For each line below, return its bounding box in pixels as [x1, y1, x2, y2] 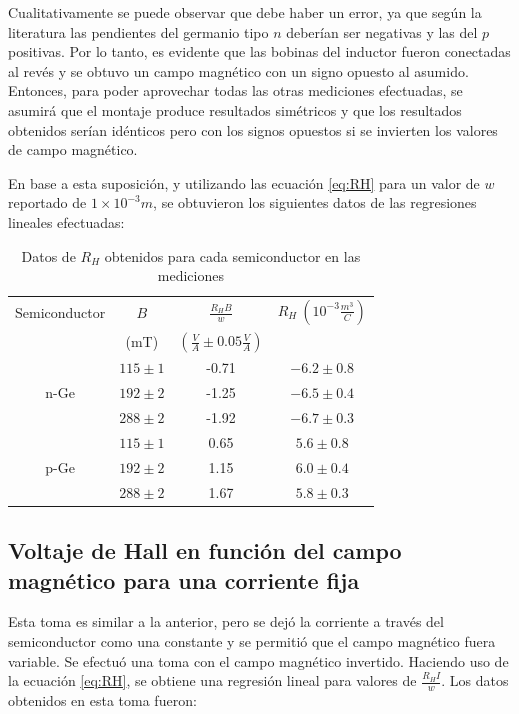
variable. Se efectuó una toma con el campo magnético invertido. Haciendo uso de [8, 650, 509, 671]
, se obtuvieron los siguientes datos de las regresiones [153, 192, 477, 213]
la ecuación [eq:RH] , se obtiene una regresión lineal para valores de [8, 670, 417, 691]
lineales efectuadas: [8, 211, 125, 232]
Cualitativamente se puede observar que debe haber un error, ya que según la [8, 2, 482, 22]
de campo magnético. [8, 139, 138, 160]
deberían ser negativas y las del [286, 21, 478, 42]
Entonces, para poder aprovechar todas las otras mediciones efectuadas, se [8, 80, 463, 101]
